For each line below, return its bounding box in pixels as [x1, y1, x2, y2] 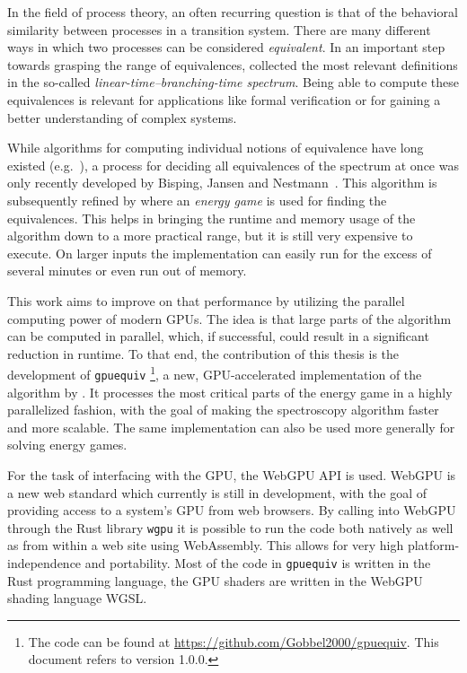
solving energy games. [7, 435, 128, 454]
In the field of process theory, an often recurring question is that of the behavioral [7, 3, 458, 21]
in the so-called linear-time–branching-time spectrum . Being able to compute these [7, 73, 460, 92]
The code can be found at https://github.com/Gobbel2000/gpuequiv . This [28, 632, 439, 651]
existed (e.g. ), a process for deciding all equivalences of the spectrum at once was [7, 155, 459, 174]
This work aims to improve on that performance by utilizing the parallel [7, 291, 405, 310]
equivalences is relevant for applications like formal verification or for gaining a [7, 90, 441, 109]
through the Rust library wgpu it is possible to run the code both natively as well [7, 518, 454, 537]
